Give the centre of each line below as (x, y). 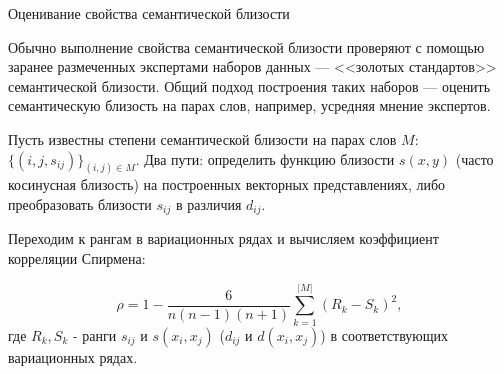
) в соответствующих (384, 334)
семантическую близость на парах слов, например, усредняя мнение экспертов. (249, 105)
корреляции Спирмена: (77, 258)
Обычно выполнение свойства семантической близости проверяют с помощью (246, 46)
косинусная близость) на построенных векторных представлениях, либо (227, 184)
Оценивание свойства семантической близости (149, 13)
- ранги (94, 334)
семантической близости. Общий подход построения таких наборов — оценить (249, 85)
